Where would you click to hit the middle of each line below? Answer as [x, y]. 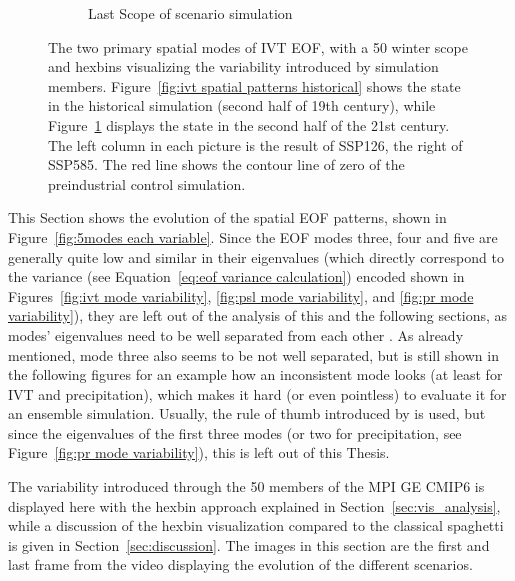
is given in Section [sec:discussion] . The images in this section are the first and [249, 544]
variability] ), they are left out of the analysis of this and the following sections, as [258, 315]
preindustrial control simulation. [147, 183]
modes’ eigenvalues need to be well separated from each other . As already [236, 334]
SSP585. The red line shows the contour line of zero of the [226, 164]
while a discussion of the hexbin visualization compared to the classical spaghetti [256, 525]
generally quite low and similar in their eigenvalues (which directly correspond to [256, 256]
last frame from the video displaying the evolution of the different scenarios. [240, 564]
